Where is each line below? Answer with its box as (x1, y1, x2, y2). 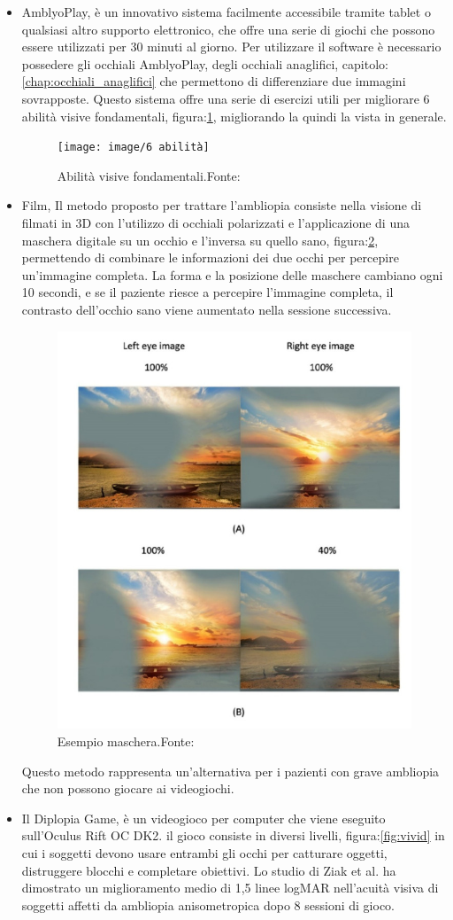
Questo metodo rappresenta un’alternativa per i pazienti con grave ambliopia (21, 761, 440, 780)
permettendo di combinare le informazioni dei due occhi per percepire (21, 248, 399, 267)
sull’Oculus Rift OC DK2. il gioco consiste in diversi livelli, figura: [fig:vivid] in (21, 826, 445, 845)
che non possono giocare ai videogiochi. (21, 779, 234, 798)
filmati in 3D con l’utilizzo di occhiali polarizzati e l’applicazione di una (21, 214, 410, 231)
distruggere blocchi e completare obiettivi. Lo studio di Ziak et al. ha (21, 861, 396, 879)
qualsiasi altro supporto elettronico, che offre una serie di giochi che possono (21, 19, 435, 38)
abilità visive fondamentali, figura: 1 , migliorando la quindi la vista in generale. (21, 106, 447, 125)
